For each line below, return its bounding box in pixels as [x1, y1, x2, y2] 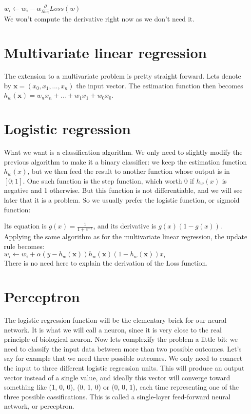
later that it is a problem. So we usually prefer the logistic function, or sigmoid [4, 195, 240, 205]
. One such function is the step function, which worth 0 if [22, 175, 194, 186]
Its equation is [4, 221, 47, 231]
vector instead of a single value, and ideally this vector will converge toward [4, 372, 230, 382]
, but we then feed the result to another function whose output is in [27, 166, 230, 176]
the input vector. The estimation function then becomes [76, 80, 243, 90]
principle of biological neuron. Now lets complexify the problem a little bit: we [4, 334, 238, 344]
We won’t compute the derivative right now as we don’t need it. [4, 14, 194, 24]
